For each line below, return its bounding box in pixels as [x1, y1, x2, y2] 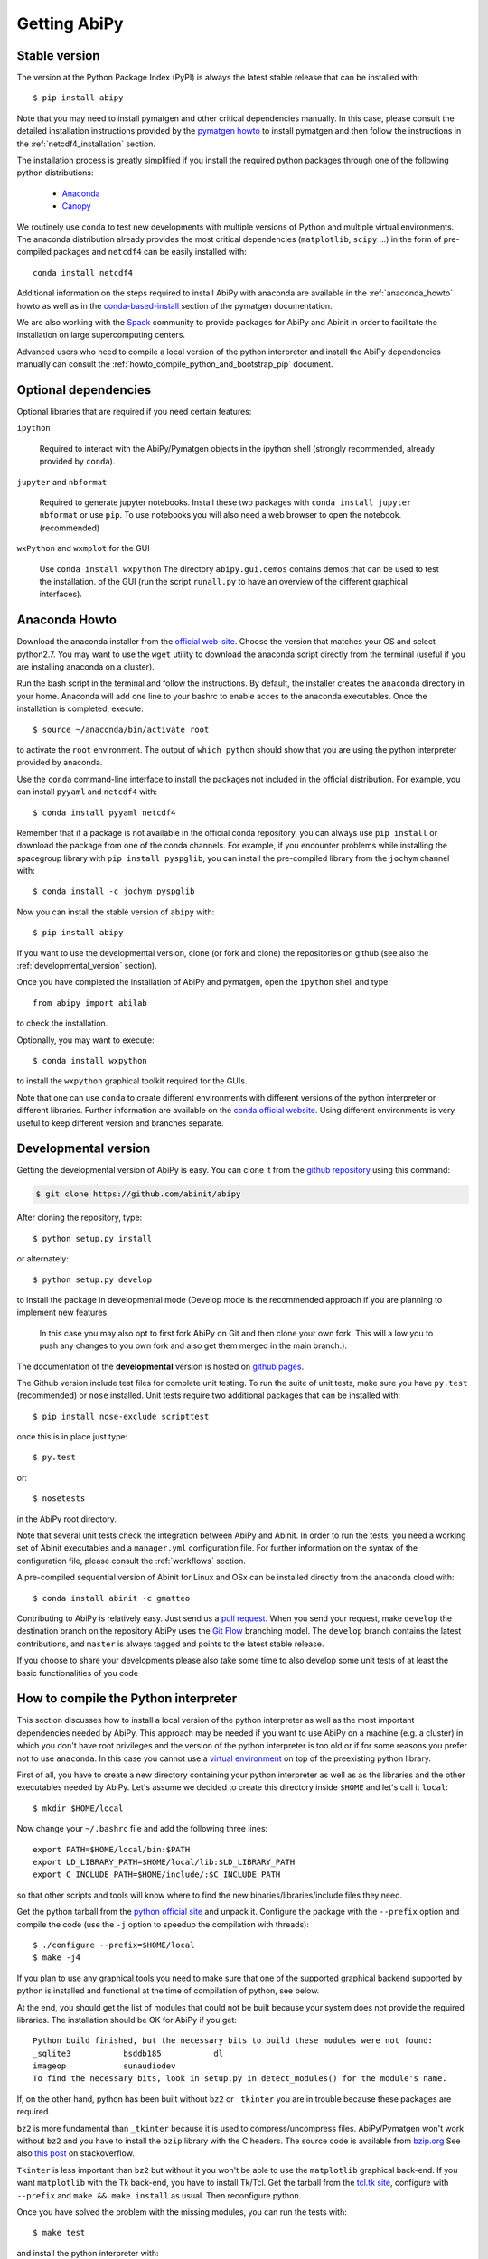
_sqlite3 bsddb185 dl [33, 2048, 224, 2058]
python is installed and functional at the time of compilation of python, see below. [16, 1985, 320, 1996]
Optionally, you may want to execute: [16, 1035, 155, 1045]
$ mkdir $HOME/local [33, 1803, 124, 1814]
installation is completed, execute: [16, 703, 144, 714]
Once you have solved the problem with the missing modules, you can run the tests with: [16, 2206, 347, 2217]
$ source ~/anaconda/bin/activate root [33, 724, 210, 735]
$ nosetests [33, 1494, 86, 1504]
